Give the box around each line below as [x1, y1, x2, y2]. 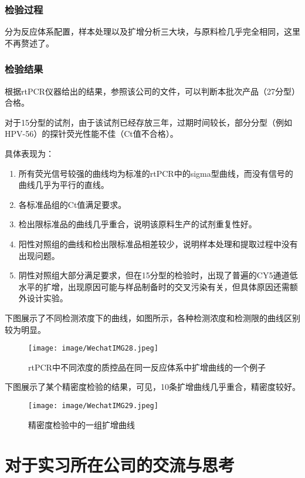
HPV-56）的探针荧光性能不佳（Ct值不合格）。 [5, 127, 178, 140]
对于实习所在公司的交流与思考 [5, 453, 235, 477]
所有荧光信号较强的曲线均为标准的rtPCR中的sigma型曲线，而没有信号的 [18, 167, 293, 179]
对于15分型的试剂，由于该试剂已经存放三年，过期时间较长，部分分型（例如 [5, 116, 292, 128]
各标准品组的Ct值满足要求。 [18, 198, 127, 210]
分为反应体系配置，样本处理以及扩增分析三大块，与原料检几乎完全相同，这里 [5, 25, 300, 38]
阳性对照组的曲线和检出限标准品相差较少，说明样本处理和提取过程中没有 [18, 237, 298, 250]
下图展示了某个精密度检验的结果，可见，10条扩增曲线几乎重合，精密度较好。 [5, 381, 300, 393]
